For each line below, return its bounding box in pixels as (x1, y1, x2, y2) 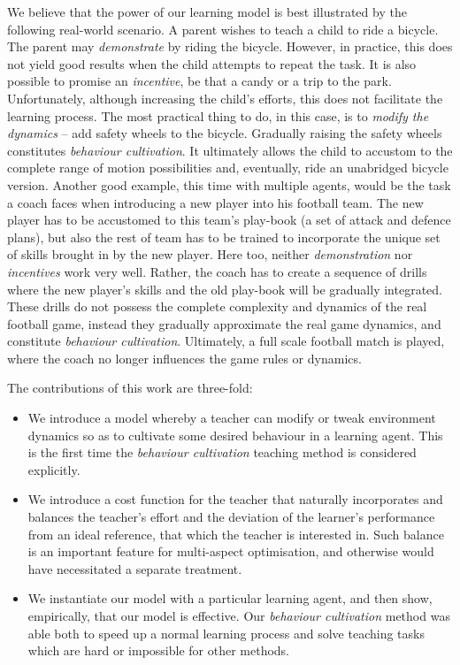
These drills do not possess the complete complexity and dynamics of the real (7, 297, 427, 316)
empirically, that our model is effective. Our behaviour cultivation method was (27, 607, 450, 624)
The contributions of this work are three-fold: (7, 378, 253, 397)
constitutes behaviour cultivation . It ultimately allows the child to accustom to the (7, 141, 453, 159)
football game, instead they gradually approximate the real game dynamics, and (7, 314, 441, 332)
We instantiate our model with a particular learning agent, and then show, (27, 589, 433, 608)
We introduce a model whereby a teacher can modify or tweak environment (27, 409, 436, 427)
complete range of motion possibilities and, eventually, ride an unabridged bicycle (7, 158, 448, 177)
